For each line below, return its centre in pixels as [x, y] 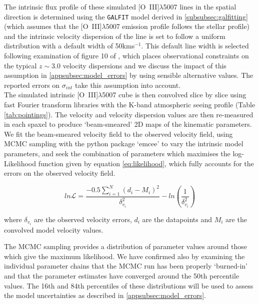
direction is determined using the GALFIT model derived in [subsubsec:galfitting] [126, 16]
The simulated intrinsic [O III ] [51, 95]
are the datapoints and [177, 219]
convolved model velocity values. [54, 229]
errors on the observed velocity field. [60, 173]
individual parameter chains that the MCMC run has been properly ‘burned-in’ [126, 266]
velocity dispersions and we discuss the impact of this [144, 65]
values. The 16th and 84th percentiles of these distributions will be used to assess [129, 285]
